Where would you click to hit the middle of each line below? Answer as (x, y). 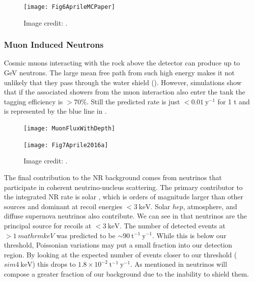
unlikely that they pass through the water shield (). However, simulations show (123, 82)
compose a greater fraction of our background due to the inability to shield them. (127, 273)
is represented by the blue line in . (56, 111)
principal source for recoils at (48, 225)
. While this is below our (189, 235)
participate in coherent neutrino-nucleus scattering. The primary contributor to (123, 187)
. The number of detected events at (172, 225)
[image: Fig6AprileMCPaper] (70, 7)
